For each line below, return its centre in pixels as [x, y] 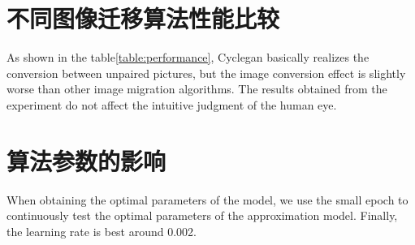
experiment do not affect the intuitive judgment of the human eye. [172, 104]
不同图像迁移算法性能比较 [143, 18]
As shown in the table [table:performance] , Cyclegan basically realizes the [188, 57]
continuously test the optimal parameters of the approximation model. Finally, [202, 215]
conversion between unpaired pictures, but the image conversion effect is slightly [206, 73]
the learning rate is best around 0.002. [102, 231]
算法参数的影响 [86, 160]
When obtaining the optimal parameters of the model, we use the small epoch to [207, 199]
